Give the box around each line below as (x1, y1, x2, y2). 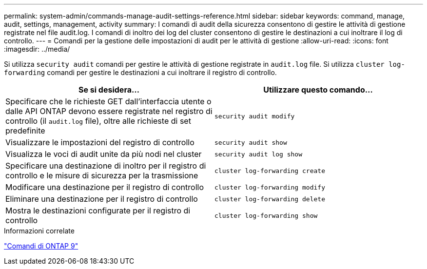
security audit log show (214, 150, 303, 158)
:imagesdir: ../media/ (4, 45, 70, 53)
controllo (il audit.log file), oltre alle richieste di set (5, 116, 191, 126)
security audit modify (214, 112, 295, 120)
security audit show (214, 138, 287, 146)
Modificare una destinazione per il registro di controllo (5, 182, 204, 192)
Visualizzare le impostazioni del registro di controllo (5, 137, 194, 147)
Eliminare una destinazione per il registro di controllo (5, 194, 198, 204)
